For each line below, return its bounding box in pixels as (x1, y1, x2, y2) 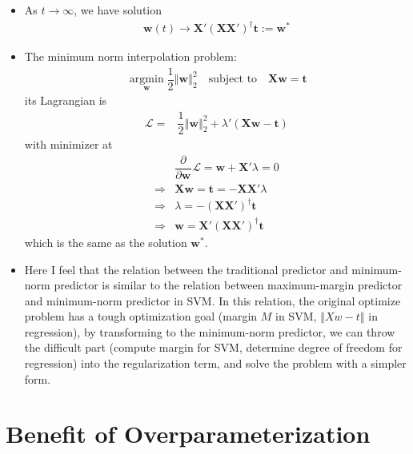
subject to (208, 74, 258, 86)
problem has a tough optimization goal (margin (24, 308, 258, 325)
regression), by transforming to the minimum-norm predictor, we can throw (24, 323, 395, 340)
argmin (129, 74, 164, 86)
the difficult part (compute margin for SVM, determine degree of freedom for (24, 339, 403, 356)
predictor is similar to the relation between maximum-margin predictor (54, 277, 403, 293)
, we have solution (74, 2, 162, 18)
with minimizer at (24, 136, 113, 153)
